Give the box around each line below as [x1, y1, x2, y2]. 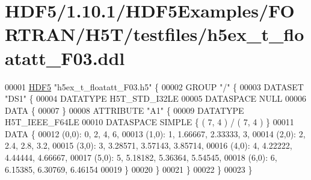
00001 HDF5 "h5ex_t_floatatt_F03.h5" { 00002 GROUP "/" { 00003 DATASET [5, 80, 304, 93]
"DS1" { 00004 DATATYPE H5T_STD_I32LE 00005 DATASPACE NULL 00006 [5, 92, 306, 105]
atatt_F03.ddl [5, 45, 125, 70]
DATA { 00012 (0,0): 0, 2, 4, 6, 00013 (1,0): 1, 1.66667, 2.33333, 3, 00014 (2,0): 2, [5, 127, 306, 140]
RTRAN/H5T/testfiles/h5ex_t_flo [5, 22, 304, 46]
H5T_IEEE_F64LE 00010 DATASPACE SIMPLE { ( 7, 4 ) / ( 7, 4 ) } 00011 [5, 116, 294, 128]
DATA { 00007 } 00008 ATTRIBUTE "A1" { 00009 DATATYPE [5, 104, 244, 116]
